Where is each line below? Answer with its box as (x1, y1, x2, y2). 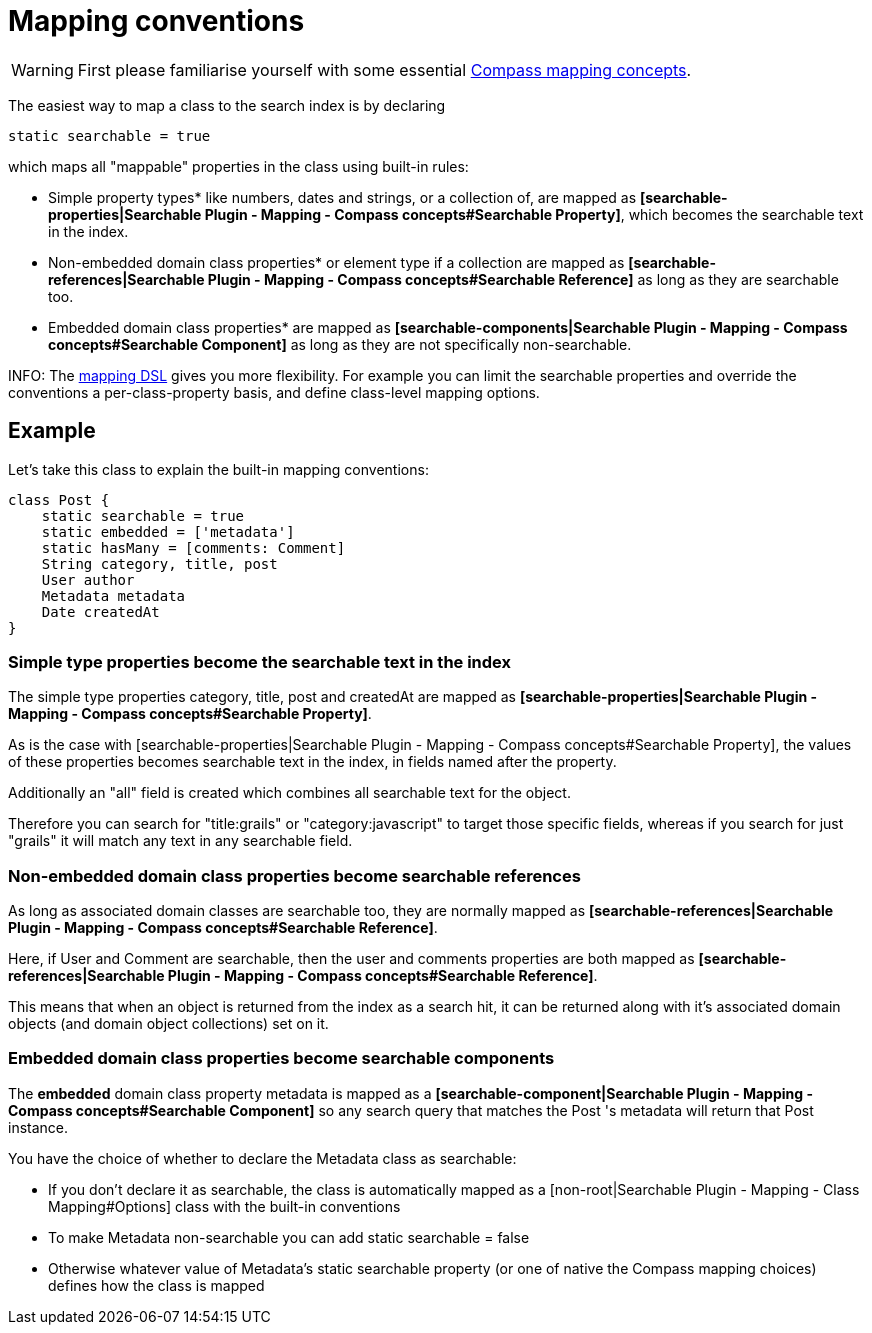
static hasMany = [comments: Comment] (41, 539, 346, 556)
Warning (11, 59, 74, 80)
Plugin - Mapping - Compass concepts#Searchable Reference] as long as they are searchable (207, 270, 839, 288)
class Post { (8, 491, 110, 508)
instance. (8, 1118, 69, 1136)
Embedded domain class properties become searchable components (8, 1048, 555, 1069)
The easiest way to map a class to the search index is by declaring (8, 96, 446, 114)
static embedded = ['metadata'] (41, 523, 295, 540)
